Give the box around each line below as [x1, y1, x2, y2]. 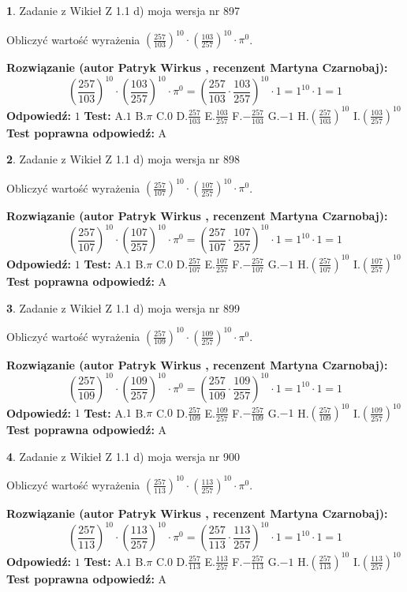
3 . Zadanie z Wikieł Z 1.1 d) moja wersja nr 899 [6, 299, 241, 316]
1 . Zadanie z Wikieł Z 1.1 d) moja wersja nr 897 [6, 2, 241, 18]
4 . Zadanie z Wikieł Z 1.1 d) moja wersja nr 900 [6, 448, 241, 464]
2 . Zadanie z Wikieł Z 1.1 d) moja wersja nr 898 [6, 151, 241, 167]
